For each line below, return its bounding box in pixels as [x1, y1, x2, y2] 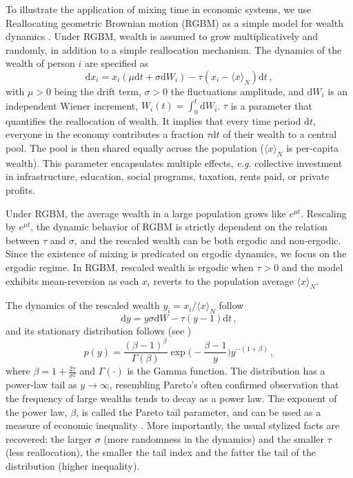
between [6, 232, 40, 247]
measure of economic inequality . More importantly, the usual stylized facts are [6, 418, 340, 432]
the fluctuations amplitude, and [170, 83, 304, 98]
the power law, [6, 404, 68, 419]
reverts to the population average [153, 273, 294, 288]
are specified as [85, 56, 149, 70]
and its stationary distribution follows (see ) [6, 323, 192, 338]
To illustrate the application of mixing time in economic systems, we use [6, 2, 312, 16]
